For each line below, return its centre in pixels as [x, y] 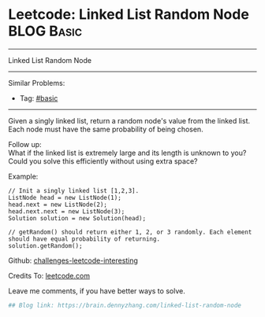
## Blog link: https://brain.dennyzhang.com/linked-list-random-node [125, 305]
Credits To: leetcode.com [49, 275]
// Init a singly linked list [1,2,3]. [74, 190]
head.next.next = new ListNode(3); [67, 211]
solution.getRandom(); [45, 245]
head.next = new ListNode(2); [58, 205]
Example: [23, 176]
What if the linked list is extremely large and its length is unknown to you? [127, 153]
